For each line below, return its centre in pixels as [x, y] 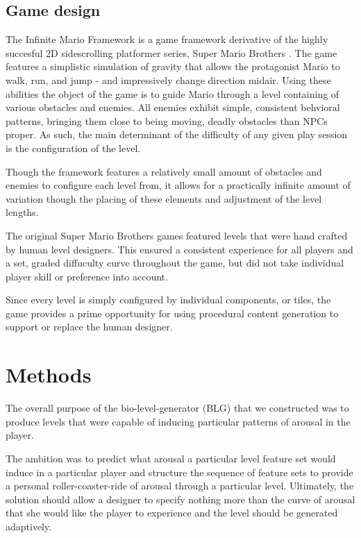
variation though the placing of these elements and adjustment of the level [164, 198]
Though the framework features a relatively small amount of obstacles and [164, 171]
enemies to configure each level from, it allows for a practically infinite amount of [178, 185]
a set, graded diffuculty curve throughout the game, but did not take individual [175, 263]
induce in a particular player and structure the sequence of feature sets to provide [179, 472]
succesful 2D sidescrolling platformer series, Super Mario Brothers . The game [171, 52]
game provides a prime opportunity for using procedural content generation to [172, 313]
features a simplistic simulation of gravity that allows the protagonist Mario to [173, 66]
